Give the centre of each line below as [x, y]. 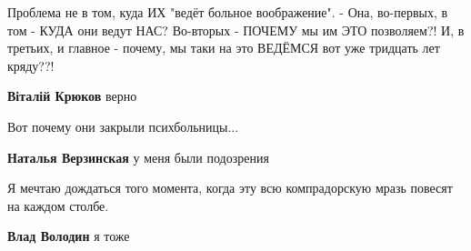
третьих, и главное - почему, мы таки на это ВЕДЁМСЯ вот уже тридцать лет [224, 48]
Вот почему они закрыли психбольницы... [123, 126]
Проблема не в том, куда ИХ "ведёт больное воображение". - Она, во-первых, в [228, 12]
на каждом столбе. [58, 205]
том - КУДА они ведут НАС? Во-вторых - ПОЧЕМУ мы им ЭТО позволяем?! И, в [236, 30]
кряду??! [31, 65]
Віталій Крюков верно [72, 96]
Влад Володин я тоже [69, 236]
